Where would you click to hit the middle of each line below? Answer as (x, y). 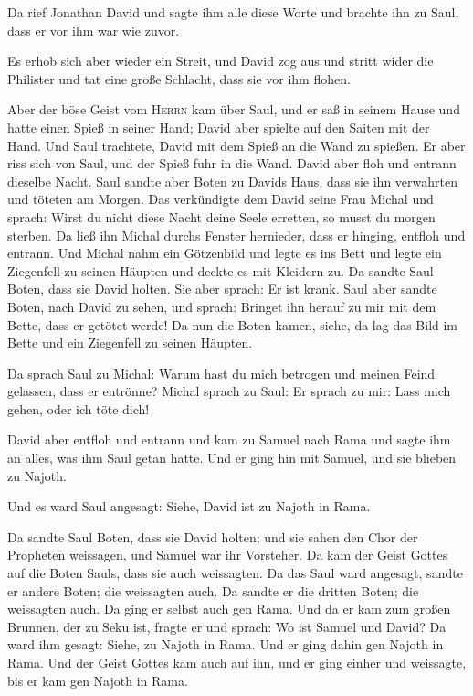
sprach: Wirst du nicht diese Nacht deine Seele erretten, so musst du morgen (221, 216)
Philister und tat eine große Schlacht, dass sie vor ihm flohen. (179, 78)
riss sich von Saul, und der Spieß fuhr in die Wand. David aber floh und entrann (232, 163)
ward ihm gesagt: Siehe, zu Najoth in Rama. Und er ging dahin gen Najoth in (226, 644)
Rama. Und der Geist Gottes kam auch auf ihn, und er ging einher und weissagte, (237, 662)
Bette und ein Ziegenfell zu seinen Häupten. (130, 343)
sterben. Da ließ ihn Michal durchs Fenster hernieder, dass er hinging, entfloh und (236, 235)
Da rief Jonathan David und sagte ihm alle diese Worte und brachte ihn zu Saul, (233, 12)
